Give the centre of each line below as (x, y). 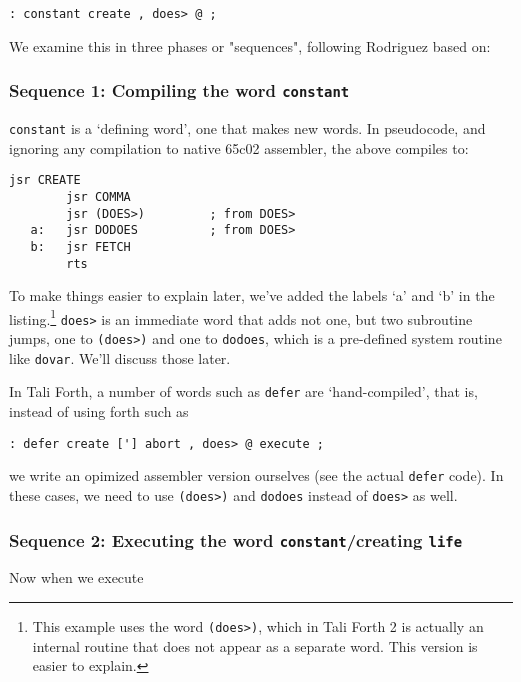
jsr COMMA (98, 196)
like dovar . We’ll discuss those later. (120, 357)
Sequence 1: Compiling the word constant (179, 90)
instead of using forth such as (99, 411)
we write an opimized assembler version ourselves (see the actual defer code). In (256, 475)
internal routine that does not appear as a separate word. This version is (255, 645)
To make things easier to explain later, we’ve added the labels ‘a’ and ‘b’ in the (252, 295)
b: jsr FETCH (80, 246)
